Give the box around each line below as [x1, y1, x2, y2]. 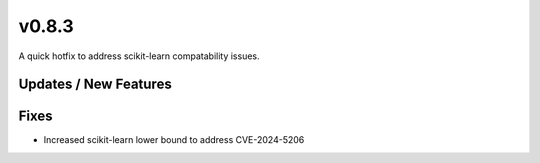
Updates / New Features [18, 76, 172, 93]
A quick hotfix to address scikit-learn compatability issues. [18, 50, 260, 62]
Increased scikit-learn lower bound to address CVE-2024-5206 [43, 134, 305, 146]
